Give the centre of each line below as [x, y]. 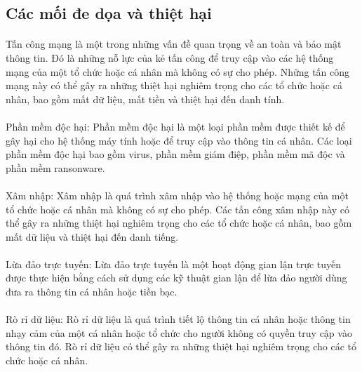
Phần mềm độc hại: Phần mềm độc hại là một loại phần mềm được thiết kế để [175, 126]
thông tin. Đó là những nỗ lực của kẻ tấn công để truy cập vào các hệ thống [170, 57]
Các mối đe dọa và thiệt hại [109, 13]
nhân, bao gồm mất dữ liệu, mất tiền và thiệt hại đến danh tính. [145, 99]
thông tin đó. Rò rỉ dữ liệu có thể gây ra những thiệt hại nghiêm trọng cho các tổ [181, 346]
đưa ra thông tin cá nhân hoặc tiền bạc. [92, 292]
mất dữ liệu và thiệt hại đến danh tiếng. [92, 236]
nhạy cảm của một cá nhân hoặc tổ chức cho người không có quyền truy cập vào [179, 332]
